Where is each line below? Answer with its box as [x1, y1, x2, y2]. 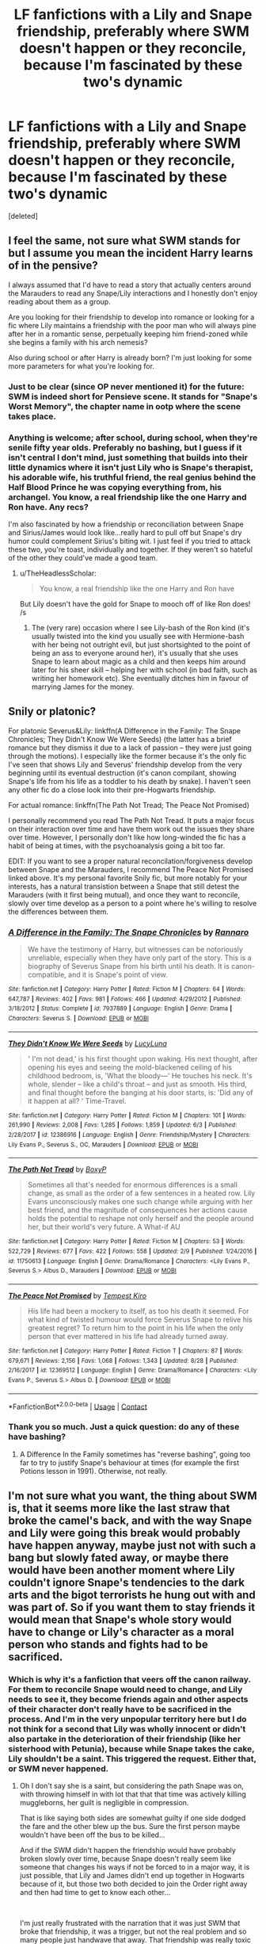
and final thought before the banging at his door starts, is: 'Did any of [27, 1088, 253, 1097]
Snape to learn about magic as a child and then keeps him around [31, 656, 246, 666]
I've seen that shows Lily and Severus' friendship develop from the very [8, 760, 243, 769]
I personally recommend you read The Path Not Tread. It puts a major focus [8, 815, 255, 825]
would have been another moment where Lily [8, 1563, 235, 1577]
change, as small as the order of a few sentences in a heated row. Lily [27, 1188, 256, 1198]
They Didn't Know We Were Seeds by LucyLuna [8, 1039, 168, 1048]
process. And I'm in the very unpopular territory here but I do [8, 1713, 247, 1724]
